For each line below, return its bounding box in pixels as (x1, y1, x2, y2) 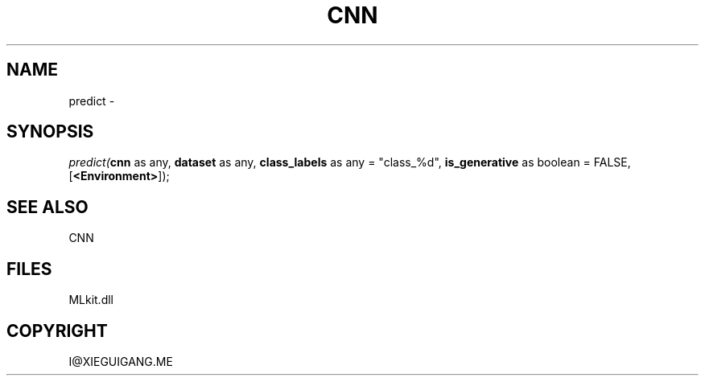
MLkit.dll (68, 293, 113, 307)
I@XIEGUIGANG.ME (68, 354, 173, 368)
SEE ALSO (6, 196, 89, 217)
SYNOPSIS (6, 121, 94, 142)
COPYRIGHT (6, 320, 108, 341)
